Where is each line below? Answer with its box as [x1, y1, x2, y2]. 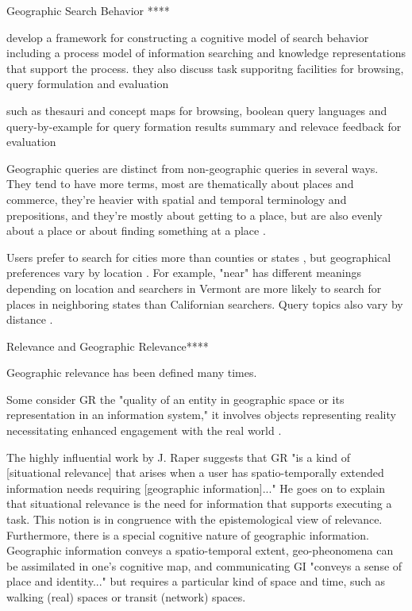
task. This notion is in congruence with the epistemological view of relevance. [6, 511, 383, 528]
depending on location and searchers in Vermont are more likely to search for [6, 279, 382, 296]
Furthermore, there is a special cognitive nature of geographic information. [6, 526, 369, 543]
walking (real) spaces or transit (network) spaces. [6, 589, 246, 605]
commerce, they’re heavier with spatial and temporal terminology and [6, 190, 347, 207]
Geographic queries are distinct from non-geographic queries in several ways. [6, 159, 379, 176]
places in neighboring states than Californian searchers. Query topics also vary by [6, 295, 403, 312]
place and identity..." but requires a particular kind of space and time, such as [6, 573, 386, 590]
